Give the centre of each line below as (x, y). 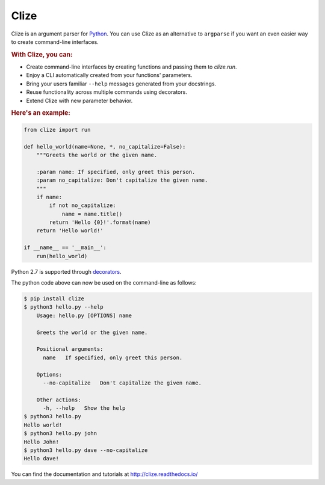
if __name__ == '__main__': (65, 248)
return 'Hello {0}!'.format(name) (100, 222)
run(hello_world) (62, 256)
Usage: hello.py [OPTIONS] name (84, 315)
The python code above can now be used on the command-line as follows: (104, 283)
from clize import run (57, 130)
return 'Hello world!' (70, 231)
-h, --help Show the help (84, 408)
